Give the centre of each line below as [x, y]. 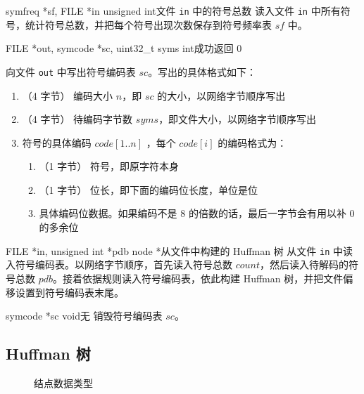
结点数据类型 [63, 382]
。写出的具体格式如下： [202, 71]
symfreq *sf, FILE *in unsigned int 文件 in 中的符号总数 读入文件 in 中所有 [173, 11]
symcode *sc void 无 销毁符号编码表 [84, 316]
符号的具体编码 [57, 142]
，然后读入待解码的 [305, 264]
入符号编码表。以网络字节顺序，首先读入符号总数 [119, 264]
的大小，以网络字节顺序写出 [221, 95]
